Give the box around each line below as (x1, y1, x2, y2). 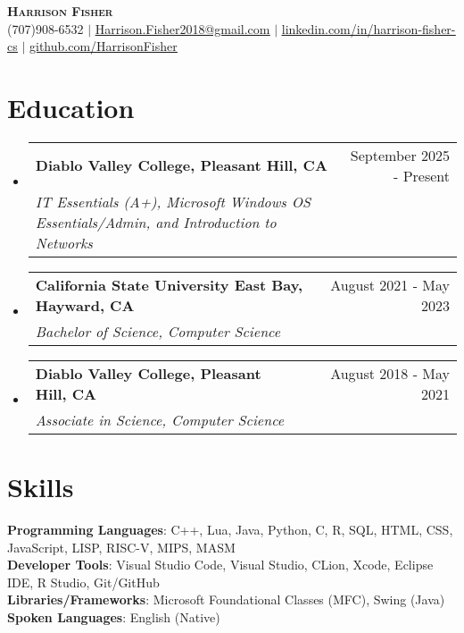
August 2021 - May (330, 274, 450, 295)
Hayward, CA (35, 294, 135, 316)
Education (7, 89, 135, 125)
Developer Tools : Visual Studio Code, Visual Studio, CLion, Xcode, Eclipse (7, 555, 434, 574)
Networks (35, 232, 93, 253)
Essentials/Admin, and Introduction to (35, 211, 277, 232)
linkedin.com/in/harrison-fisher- (281, 19, 456, 38)
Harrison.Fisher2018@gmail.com (95, 19, 270, 38)
